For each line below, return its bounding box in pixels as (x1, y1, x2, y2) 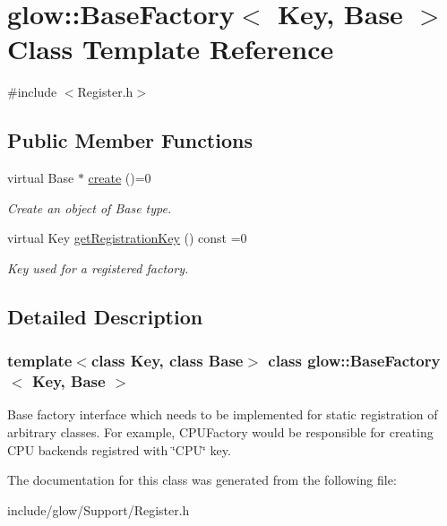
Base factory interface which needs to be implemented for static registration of (7, 405, 438, 424)
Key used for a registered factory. (7, 258, 189, 277)
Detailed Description (7, 302, 203, 330)
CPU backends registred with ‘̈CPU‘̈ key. (7, 440, 231, 459)
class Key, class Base (90, 349, 244, 372)
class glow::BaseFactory (268, 349, 441, 372)
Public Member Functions (7, 126, 253, 154)
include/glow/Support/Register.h (7, 500, 190, 519)
